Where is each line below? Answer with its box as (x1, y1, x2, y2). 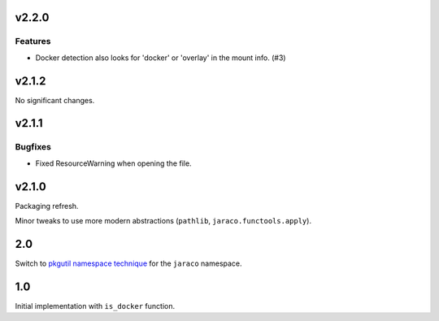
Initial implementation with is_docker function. (15, 301, 175, 310)
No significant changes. (15, 95, 95, 105)
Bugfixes (15, 141, 52, 153)
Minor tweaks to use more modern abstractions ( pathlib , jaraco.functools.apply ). (15, 216, 312, 226)
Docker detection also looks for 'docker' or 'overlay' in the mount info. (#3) (35, 53, 286, 63)
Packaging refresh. (15, 201, 79, 210)
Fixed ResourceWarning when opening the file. (35, 158, 192, 168)
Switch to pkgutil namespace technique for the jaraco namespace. (15, 258, 243, 268)
